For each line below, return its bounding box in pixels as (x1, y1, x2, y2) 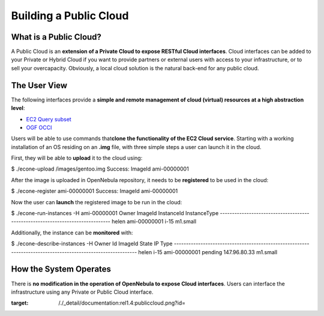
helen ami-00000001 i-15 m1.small (111, 218, 197, 225)
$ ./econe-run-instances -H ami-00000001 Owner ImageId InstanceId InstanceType (11, 210, 219, 217)
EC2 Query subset (26, 115, 71, 123)
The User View (11, 80, 68, 90)
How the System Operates (11, 264, 111, 275)
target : (11, 299, 29, 306)
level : (11, 105, 25, 112)
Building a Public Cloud (11, 9, 129, 22)
